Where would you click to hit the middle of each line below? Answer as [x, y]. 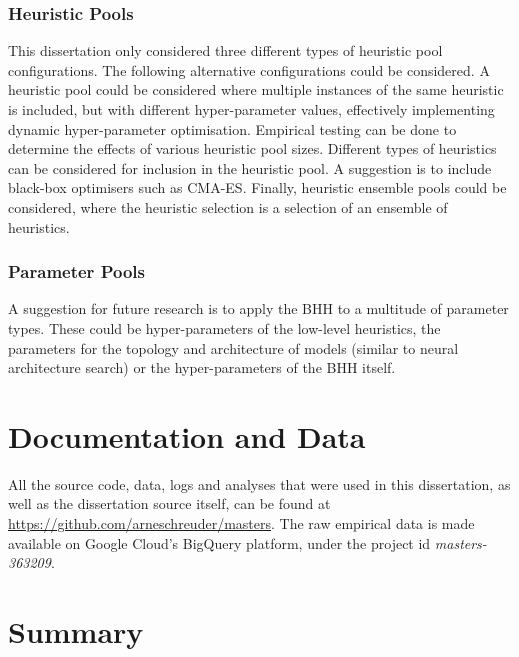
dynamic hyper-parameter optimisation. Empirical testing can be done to [232, 128]
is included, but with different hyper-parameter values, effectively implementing [251, 109]
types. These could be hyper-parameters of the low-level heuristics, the [224, 327]
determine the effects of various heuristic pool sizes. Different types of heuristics [252, 148]
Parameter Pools [76, 271]
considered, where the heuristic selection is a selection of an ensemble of [228, 206]
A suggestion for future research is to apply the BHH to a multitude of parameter [258, 308]
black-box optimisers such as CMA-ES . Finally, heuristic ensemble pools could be [257, 187]
